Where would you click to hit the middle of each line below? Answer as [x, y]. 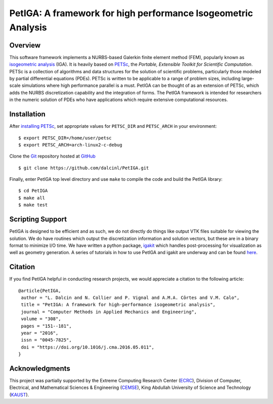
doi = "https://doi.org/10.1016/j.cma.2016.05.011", [87, 347]
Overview [25, 45]
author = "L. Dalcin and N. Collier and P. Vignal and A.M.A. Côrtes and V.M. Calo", [130, 298]
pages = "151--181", [46, 326]
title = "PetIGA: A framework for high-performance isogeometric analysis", [118, 305]
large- [248, 79]
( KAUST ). [19, 394]
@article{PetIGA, [40, 291]
